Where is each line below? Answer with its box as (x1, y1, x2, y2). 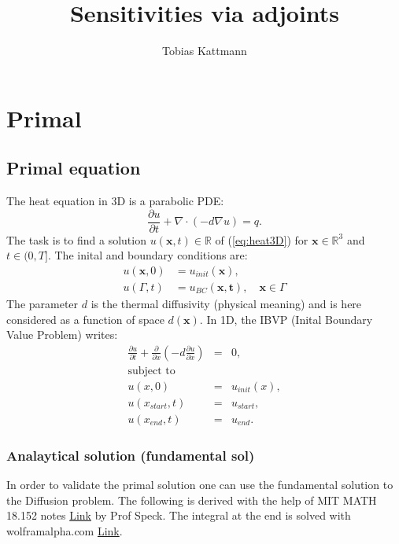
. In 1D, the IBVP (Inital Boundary (199, 311, 373, 327)
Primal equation (6, 156, 141, 180)
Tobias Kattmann (162, 42, 247, 59)
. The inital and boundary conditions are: (47, 247, 248, 263)
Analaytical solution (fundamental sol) (6, 445, 255, 465)
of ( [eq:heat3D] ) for (215, 231, 308, 248)
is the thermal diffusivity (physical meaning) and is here (91, 296, 362, 312)
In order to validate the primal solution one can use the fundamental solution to (6, 476, 393, 493)
